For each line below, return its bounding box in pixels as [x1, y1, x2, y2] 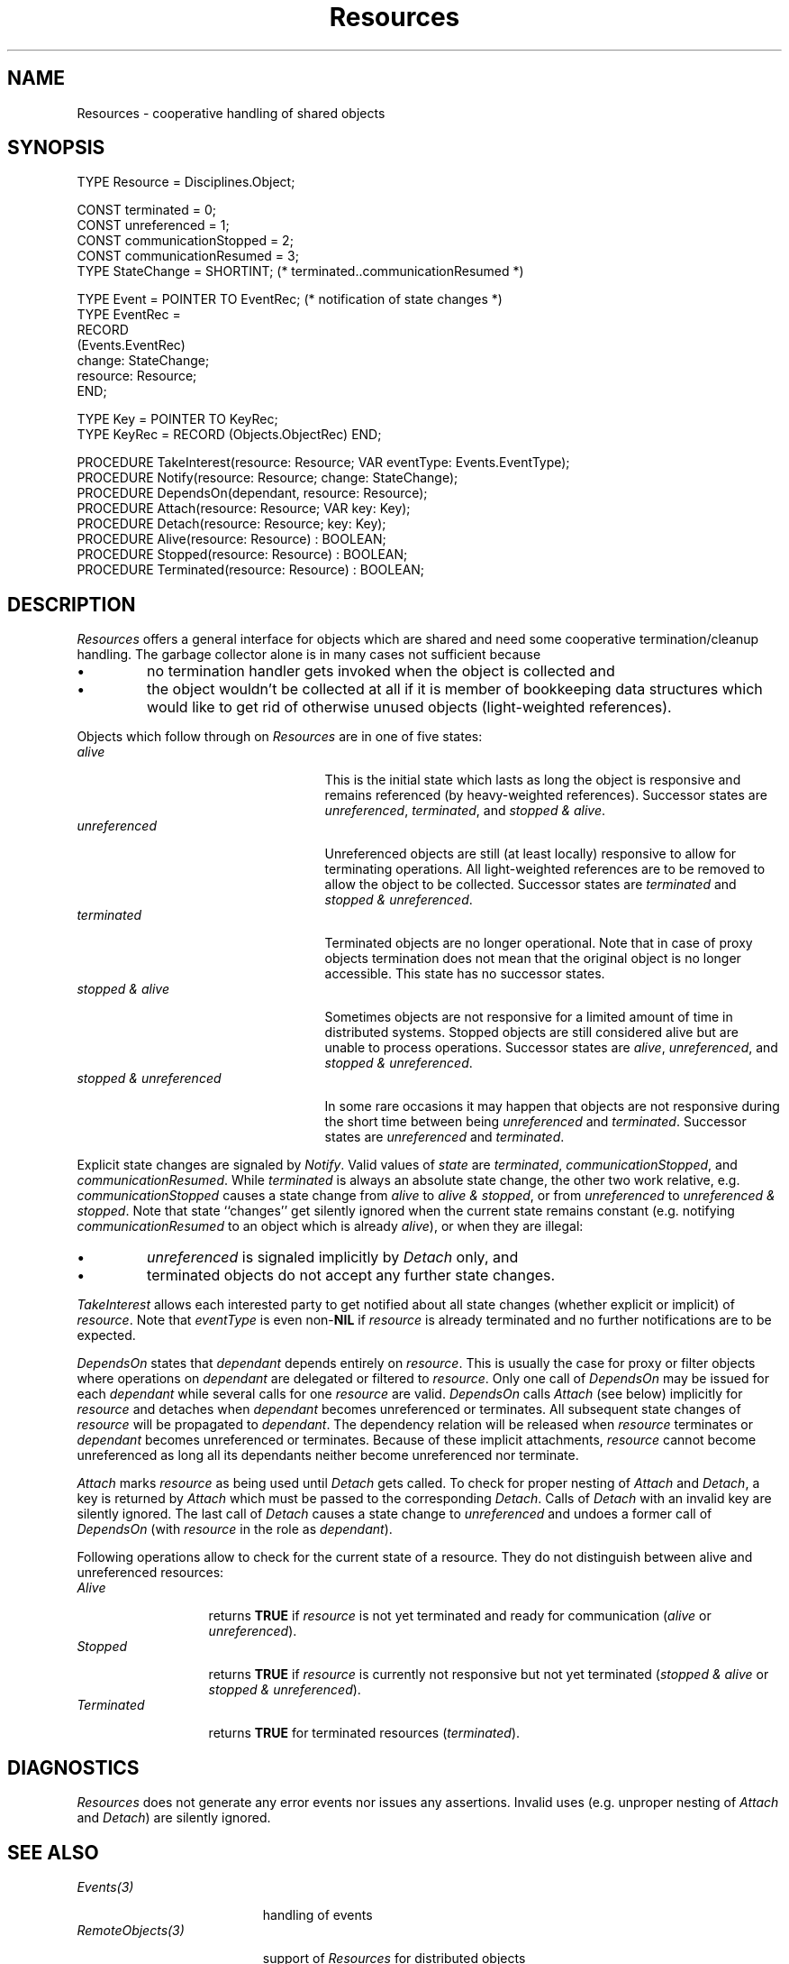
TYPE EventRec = [77, 307, 181, 323]
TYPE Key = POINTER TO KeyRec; [77, 411, 278, 427]
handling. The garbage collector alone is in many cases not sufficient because [77, 647, 541, 663]
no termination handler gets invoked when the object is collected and [147, 662, 615, 681]
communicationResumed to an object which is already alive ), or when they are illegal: [77, 1218, 584, 1234]
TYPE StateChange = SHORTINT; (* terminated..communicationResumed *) [77, 263, 524, 280]
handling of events [262, 1906, 373, 1923]
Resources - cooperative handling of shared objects [77, 105, 385, 121]
